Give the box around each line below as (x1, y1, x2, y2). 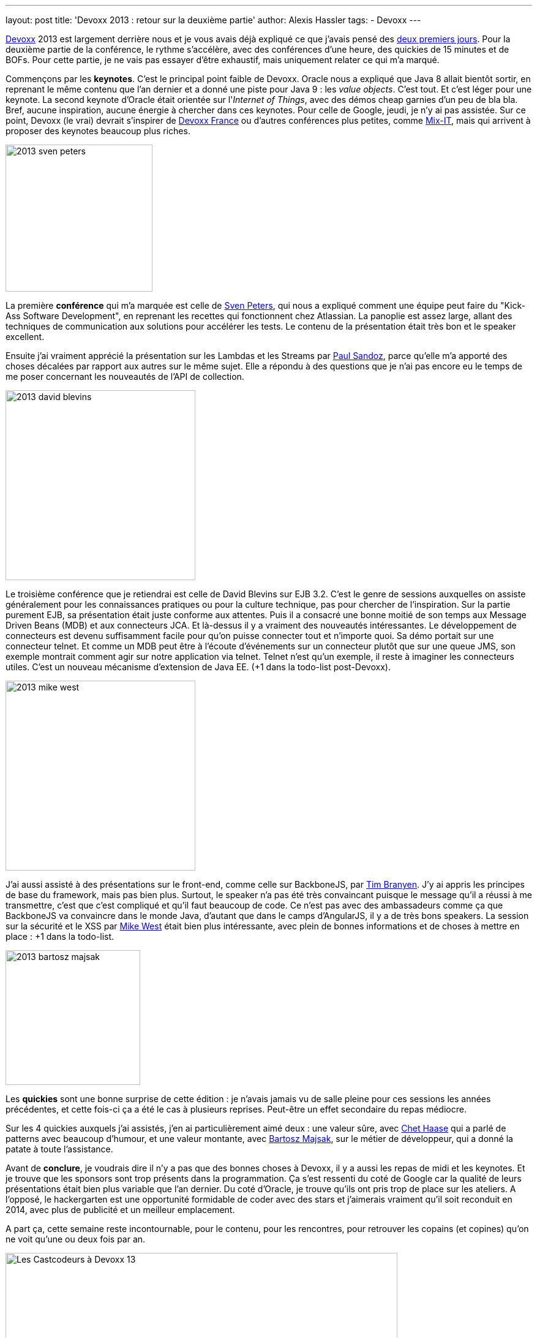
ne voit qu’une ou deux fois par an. (6, 1234, 146, 1244)
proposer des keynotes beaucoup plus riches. (6, 126, 190, 136)
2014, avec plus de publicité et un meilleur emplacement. (6, 1204, 235, 1215)
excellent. (6, 331, 45, 342)
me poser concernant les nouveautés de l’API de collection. (6, 371, 244, 382)
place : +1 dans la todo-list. (6, 931, 115, 942)
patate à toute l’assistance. (6, 1144, 113, 1154)
